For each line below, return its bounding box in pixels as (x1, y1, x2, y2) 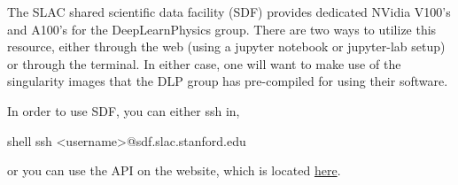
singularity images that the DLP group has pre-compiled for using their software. (7, 72, 448, 90)
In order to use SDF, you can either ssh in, (7, 101, 240, 119)
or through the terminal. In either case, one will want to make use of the (7, 54, 401, 73)
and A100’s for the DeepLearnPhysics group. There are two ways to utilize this (7, 19, 437, 38)
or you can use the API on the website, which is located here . (7, 161, 341, 180)
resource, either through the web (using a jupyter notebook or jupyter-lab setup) (7, 37, 446, 56)
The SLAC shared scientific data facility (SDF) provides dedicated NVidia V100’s (7, 3, 451, 20)
